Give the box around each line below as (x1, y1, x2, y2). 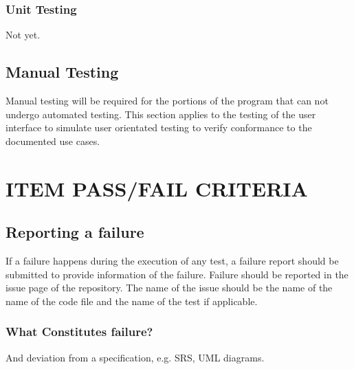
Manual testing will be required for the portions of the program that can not (5, 93, 329, 108)
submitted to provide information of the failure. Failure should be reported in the (5, 267, 349, 281)
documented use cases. (5, 133, 100, 148)
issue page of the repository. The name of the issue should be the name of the (5, 280, 333, 295)
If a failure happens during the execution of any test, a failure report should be (5, 253, 339, 267)
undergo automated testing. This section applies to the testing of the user (5, 107, 316, 121)
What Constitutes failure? (5, 323, 153, 340)
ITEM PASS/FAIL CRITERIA (5, 174, 308, 202)
